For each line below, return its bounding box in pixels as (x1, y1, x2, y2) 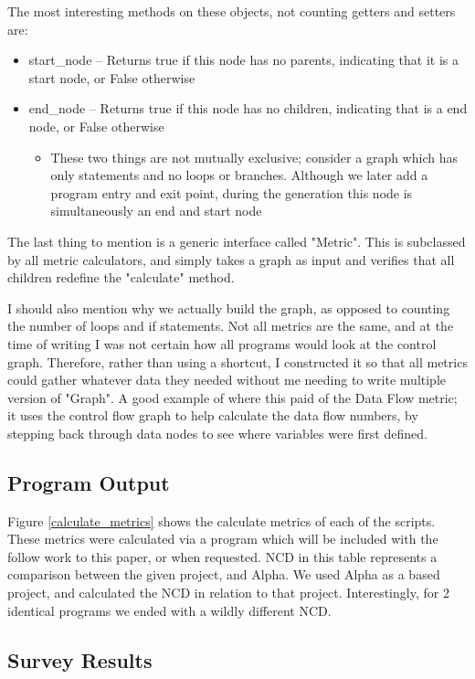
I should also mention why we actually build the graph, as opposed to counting (7, 298, 450, 317)
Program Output (7, 468, 170, 496)
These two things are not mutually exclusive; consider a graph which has (50, 147, 458, 166)
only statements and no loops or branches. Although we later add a (50, 165, 428, 185)
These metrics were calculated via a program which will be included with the (7, 529, 438, 548)
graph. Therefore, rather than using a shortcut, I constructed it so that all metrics (7, 352, 468, 371)
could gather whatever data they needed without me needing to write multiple (7, 370, 447, 389)
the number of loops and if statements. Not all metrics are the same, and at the (7, 316, 454, 335)
